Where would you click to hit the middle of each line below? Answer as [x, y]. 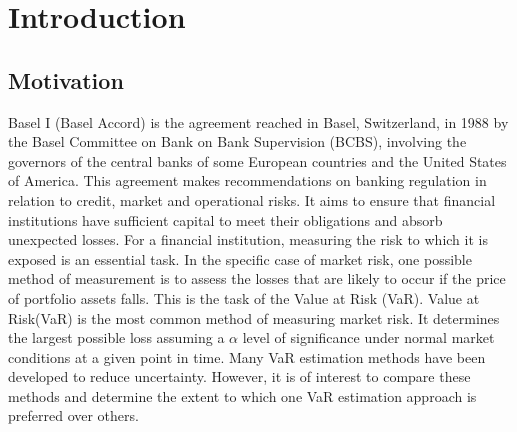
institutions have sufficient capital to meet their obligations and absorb [225, 219]
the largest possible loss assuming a [116, 337]
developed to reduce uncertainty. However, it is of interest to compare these [239, 376]
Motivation [66, 79]
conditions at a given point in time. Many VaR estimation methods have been [247, 356]
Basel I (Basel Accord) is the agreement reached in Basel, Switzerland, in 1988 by [258, 121]
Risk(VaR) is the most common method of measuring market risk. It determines [254, 317]
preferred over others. [73, 415]
